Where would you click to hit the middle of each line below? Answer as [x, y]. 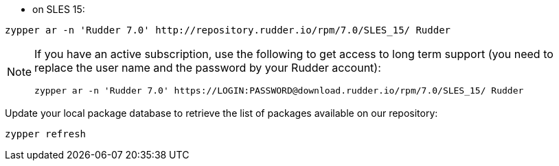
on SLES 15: [59, 9]
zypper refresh [46, 134]
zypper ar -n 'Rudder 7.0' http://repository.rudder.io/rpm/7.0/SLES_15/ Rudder [228, 30]
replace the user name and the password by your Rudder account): [208, 68]
